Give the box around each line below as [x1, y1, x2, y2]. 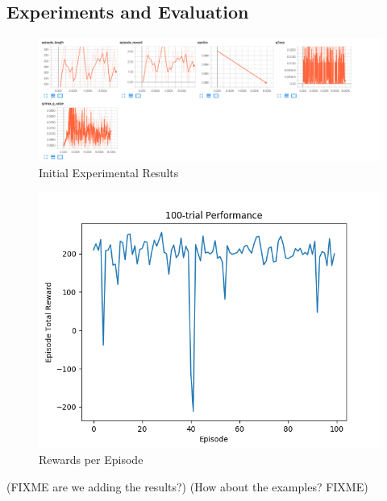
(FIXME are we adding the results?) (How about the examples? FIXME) [6, 478, 368, 495]
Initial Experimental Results [39, 164, 179, 180]
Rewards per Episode [39, 451, 144, 468]
